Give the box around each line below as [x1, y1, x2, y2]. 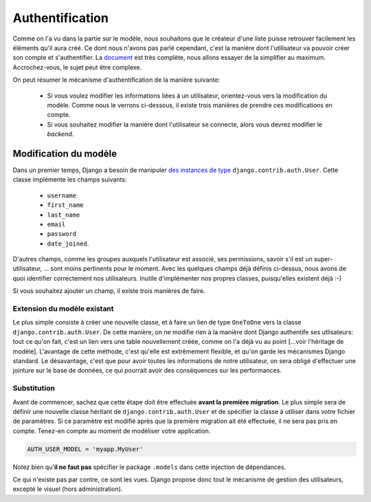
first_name [47, 201, 84, 209]
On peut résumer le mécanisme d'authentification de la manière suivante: [12, 76, 221, 84]
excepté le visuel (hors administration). [12, 485, 123, 493]
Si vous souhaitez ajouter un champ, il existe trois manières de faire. [12, 287, 205, 295]
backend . [47, 130, 74, 138]
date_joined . [47, 239, 89, 248]
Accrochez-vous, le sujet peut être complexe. [12, 63, 142, 72]
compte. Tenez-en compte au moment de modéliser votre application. [12, 426, 211, 435]
